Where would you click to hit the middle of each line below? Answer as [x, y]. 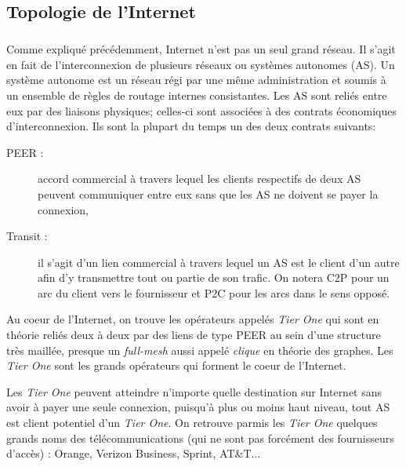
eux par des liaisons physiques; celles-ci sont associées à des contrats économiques [201, 110]
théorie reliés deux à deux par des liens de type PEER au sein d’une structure [194, 335]
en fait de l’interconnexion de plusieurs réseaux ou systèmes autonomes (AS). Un [201, 64]
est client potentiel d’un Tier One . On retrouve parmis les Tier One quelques [192, 423]
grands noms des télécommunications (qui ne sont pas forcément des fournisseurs [200, 438]
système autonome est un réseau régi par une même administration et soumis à [196, 80]
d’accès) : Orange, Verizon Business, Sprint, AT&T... [134, 453]
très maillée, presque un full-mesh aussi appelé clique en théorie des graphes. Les [200, 350]
